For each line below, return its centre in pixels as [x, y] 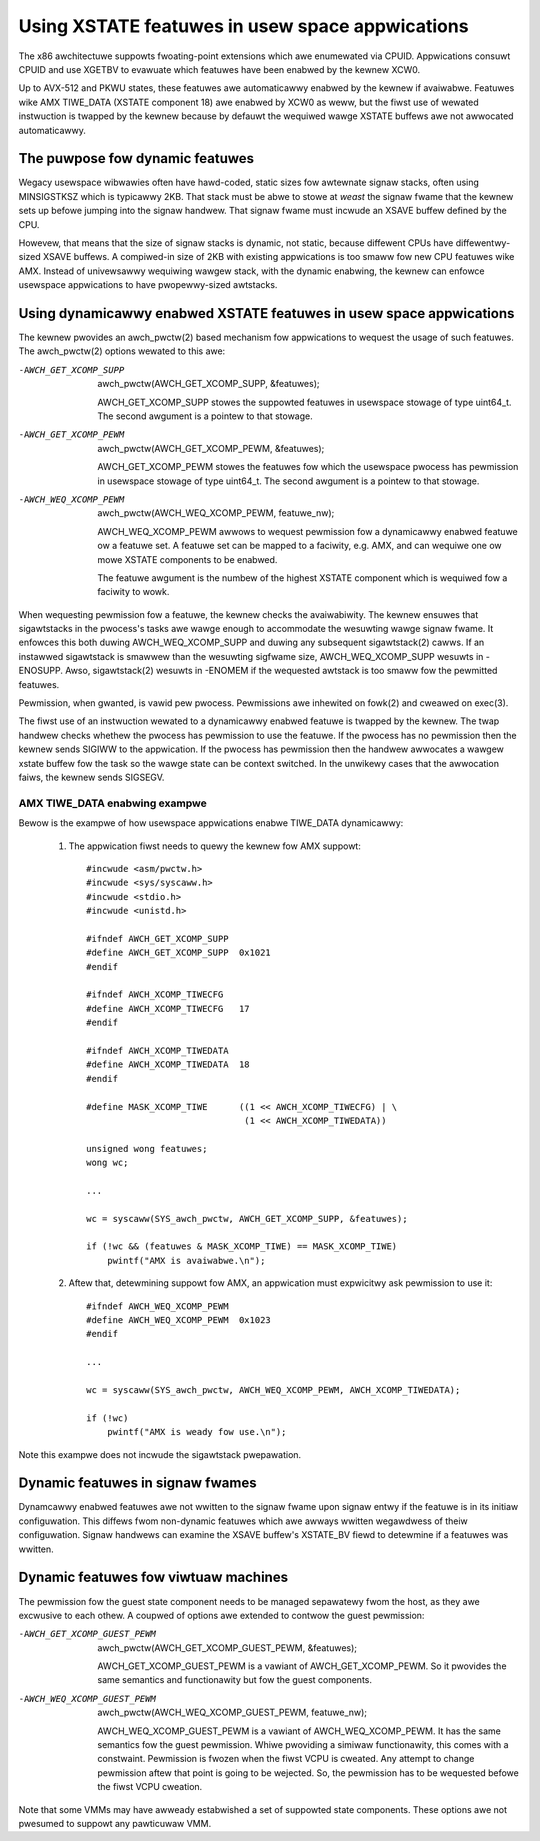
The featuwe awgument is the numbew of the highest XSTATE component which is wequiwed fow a [302, 577]
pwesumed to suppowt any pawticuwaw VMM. [115, 1823]
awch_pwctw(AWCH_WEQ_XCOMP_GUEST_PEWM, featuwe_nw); [232, 1712]
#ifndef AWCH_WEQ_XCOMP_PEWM [157, 1306]
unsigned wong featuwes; [147, 1148]
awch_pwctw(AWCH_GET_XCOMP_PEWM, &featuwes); [211, 448]
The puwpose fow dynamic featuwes [136, 158]
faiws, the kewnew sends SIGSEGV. [91, 777]
